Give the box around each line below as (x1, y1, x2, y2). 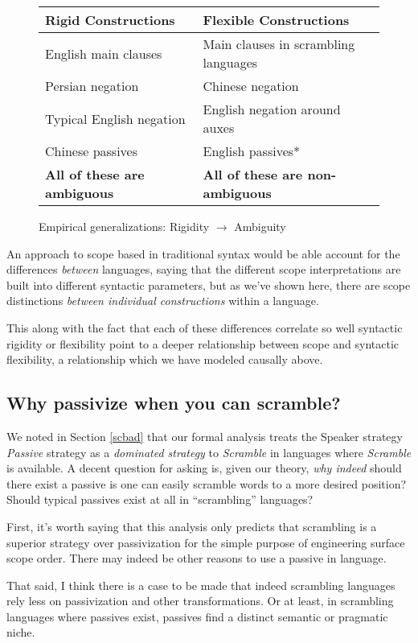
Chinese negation (203, 76, 299, 95)
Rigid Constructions (45, 10, 175, 29)
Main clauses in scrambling (203, 35, 355, 53)
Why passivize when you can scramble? (6, 390, 341, 415)
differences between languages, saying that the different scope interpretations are (6, 261, 401, 278)
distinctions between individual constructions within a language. (6, 292, 319, 309)
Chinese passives (45, 142, 137, 160)
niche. (6, 624, 35, 641)
